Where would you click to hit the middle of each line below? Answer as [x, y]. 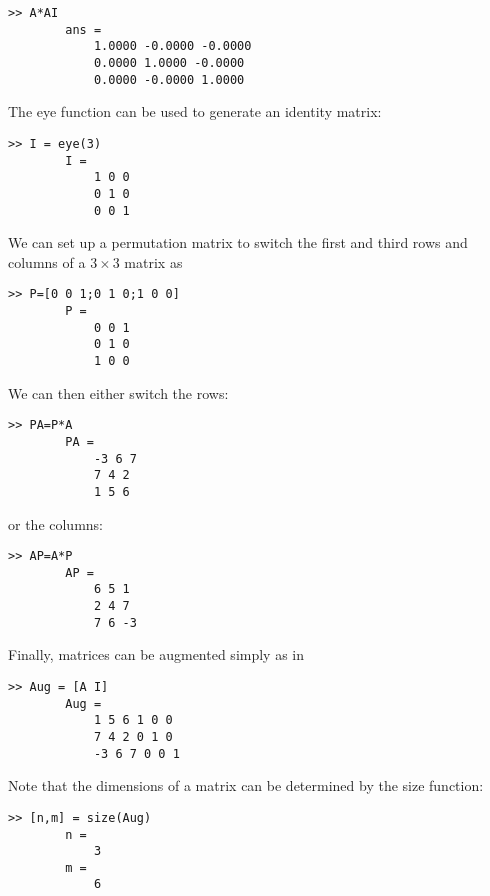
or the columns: [56, 523]
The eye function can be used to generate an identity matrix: [195, 111]
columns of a [47, 261]
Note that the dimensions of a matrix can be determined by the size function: [246, 785]
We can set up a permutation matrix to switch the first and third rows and [238, 242]
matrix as [153, 261]
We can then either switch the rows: [118, 392]
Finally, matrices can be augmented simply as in [156, 654]
